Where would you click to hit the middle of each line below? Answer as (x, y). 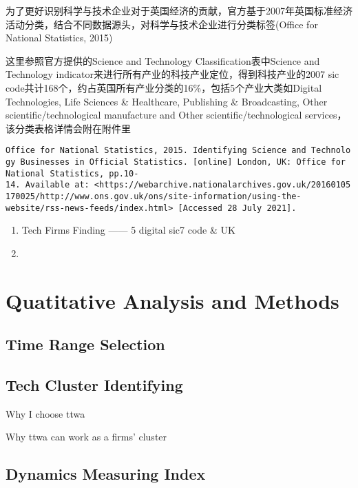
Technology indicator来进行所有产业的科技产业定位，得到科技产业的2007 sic (172, 74)
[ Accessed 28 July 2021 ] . (237, 208)
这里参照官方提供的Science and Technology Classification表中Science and (163, 60)
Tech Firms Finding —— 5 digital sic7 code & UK (128, 230)
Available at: (57, 185)
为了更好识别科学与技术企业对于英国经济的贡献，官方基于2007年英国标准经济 (179, 10)
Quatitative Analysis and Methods (172, 300)
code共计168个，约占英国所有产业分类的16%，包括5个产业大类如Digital (164, 87)
